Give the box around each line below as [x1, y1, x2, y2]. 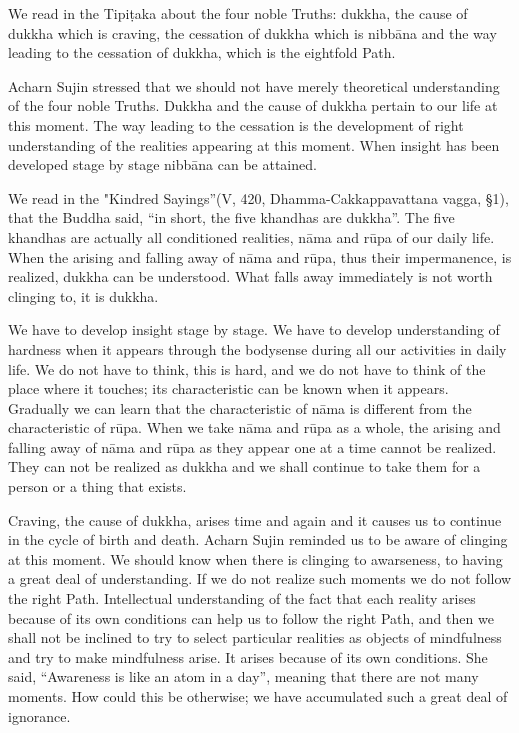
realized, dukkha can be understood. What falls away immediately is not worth [8, 266, 493, 287]
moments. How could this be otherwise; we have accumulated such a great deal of [8, 686, 508, 706]
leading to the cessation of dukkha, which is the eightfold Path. [8, 42, 396, 63]
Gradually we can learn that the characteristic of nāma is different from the [8, 397, 472, 418]
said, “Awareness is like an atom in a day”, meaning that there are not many [8, 666, 479, 687]
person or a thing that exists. [8, 476, 187, 497]
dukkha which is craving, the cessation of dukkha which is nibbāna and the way [8, 22, 497, 43]
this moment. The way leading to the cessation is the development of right [8, 114, 464, 135]
